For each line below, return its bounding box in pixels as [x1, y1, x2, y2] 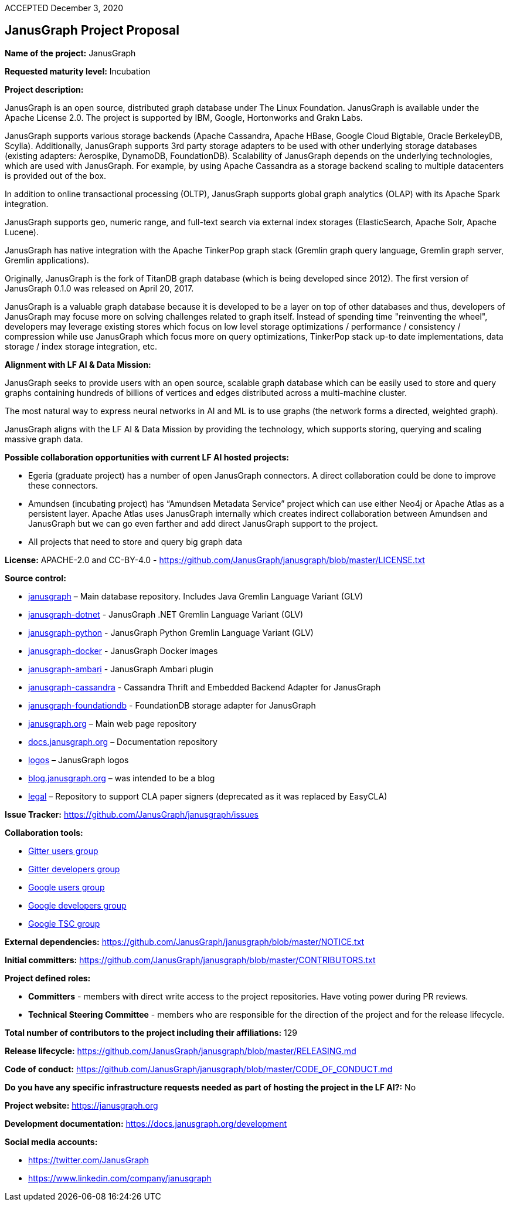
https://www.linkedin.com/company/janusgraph [28, 1173, 212, 1183]
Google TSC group [28, 918, 100, 929]
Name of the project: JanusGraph [5, 48, 136, 58]
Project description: [5, 84, 84, 94]
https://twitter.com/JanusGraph [28, 1154, 149, 1165]
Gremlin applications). [5, 255, 89, 265]
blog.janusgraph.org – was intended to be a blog [28, 773, 215, 783]
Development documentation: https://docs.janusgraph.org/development [5, 1118, 287, 1129]
